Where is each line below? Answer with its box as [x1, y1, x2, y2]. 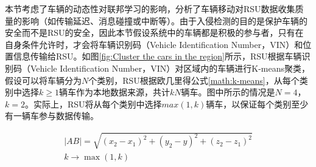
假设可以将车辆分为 [5, 73, 82, 86]
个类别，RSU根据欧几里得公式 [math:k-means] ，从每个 [88, 73, 300, 86]
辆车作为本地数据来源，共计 [58, 86, 170, 98]
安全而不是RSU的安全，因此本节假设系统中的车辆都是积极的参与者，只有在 [5, 26, 304, 39]
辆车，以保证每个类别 [206, 97, 292, 110]
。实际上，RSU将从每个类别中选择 [24, 97, 162, 110]
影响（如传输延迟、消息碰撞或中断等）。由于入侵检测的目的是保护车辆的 [21, 14, 307, 27]
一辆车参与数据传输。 [13, 109, 99, 122]
